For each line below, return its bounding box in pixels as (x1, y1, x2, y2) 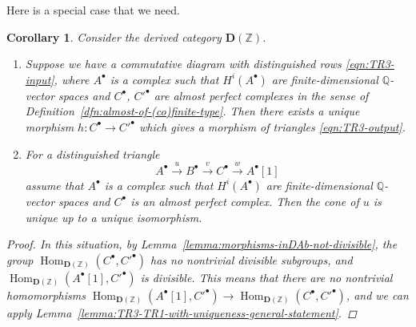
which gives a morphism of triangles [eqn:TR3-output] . (138, 118, 406, 135)
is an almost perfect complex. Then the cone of (130, 192, 359, 209)
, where (54, 71, 90, 87)
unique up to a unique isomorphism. (25, 208, 202, 225)
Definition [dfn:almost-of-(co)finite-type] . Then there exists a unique (25, 103, 360, 119)
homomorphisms (6, 286, 86, 303)
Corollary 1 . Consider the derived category (6, 28, 222, 45)
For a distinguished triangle (25, 145, 160, 162)
